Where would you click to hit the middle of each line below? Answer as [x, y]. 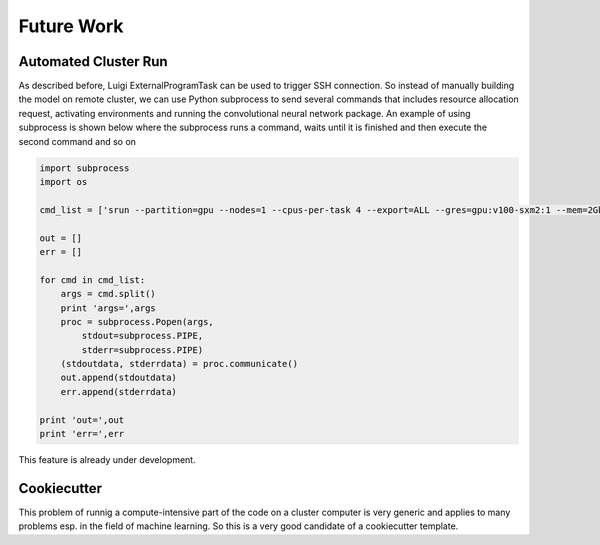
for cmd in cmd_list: [92, 279]
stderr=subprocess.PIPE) [142, 349]
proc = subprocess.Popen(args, [137, 321]
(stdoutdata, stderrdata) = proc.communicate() [179, 364]
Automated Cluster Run [93, 61]
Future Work [71, 26]
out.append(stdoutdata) [118, 378]
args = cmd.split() [108, 294]
